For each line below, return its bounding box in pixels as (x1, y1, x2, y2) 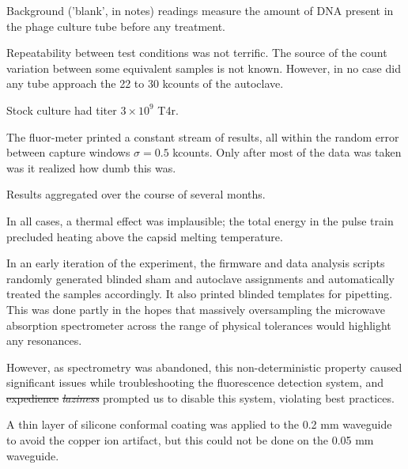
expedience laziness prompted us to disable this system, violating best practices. (6, 389, 395, 406)
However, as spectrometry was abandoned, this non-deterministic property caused (6, 358, 402, 375)
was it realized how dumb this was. (6, 159, 176, 176)
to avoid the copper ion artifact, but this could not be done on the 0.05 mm (6, 432, 374, 448)
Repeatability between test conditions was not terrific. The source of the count (6, 44, 387, 61)
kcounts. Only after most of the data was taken (172, 144, 402, 161)
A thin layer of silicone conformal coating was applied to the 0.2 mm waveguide (6, 416, 392, 433)
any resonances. (6, 332, 82, 349)
